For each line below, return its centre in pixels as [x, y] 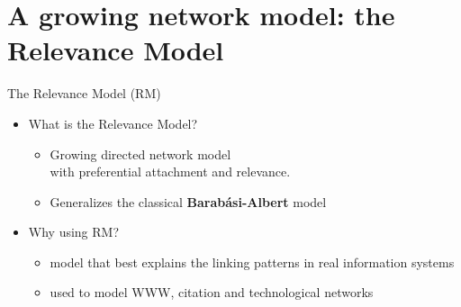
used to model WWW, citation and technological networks [212, 292]
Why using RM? [74, 232]
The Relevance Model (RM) [84, 93]
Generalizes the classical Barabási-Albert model [188, 201]
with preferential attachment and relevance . [170, 172]
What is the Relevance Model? [113, 123]
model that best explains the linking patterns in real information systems [252, 262]
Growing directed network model [140, 153]
